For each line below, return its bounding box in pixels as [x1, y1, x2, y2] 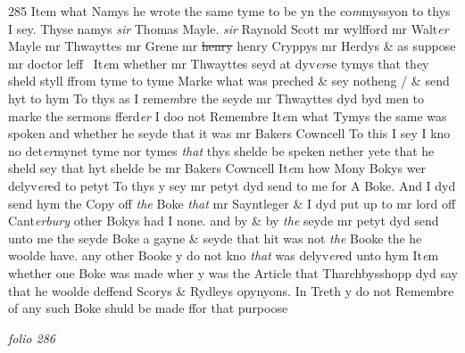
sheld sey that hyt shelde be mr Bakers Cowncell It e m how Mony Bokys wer [8, 159, 427, 177]
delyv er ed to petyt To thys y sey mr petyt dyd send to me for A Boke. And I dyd [8, 176, 456, 194]
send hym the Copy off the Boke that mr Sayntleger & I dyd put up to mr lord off [8, 193, 456, 212]
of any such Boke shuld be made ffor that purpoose [8, 299, 288, 317]
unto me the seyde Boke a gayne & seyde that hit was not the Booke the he [8, 228, 422, 247]
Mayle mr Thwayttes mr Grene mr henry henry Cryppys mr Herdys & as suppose [8, 37, 456, 55]
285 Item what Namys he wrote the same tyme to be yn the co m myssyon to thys [8, 2, 451, 20]
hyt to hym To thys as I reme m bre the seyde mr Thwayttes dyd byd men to [8, 88, 425, 107]
